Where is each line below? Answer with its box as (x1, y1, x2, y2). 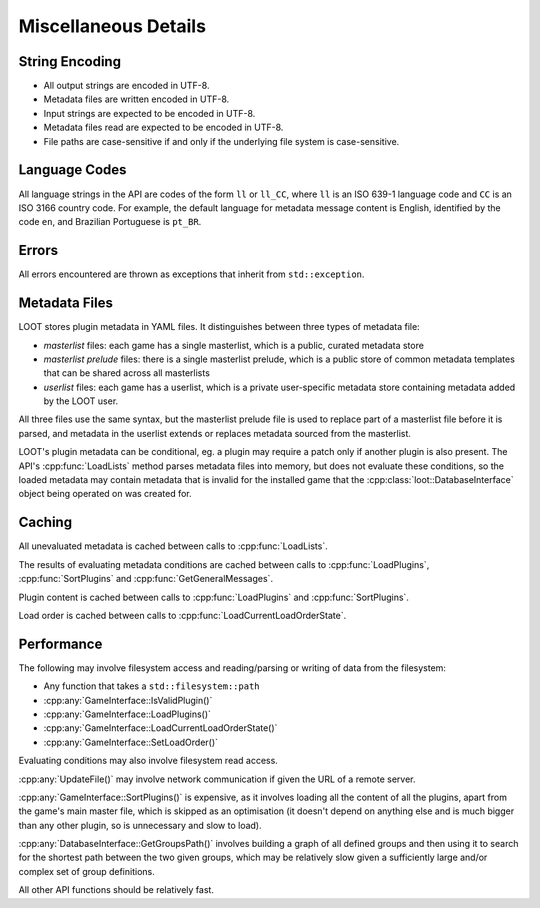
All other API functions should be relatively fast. (18, 884, 215, 896)
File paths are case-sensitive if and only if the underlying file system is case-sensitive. (43, 135, 400, 147)
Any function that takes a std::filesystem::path (43, 680, 260, 692)
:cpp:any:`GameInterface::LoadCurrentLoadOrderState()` (43, 722, 278, 734)
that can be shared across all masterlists (43, 367, 210, 379)
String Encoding (18, 53, 122, 70)
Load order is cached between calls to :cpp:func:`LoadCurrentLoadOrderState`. (18, 609, 347, 621)
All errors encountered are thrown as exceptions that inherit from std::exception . (18, 268, 365, 280)
